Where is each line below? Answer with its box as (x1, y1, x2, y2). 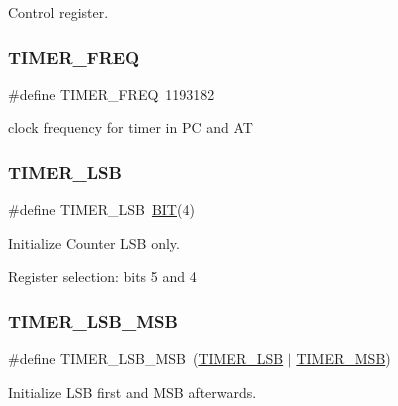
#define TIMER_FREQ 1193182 (8, 83, 215, 104)
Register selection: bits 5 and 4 (8, 266, 197, 287)
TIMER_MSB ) (296, 348, 391, 369)
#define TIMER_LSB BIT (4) (8, 199, 195, 220)
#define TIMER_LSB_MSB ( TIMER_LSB (8, 348, 284, 369)
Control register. (8, 2, 109, 22)
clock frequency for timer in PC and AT (8, 117, 253, 138)
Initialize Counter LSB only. (8, 232, 180, 253)
